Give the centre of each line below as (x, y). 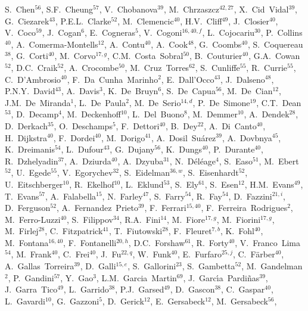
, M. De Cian (247, 91)
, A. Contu (125, 44)
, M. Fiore (186, 219)
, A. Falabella (71, 196)
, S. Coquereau (275, 44)
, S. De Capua (189, 91)
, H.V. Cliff (201, 21)
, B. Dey (181, 125)
